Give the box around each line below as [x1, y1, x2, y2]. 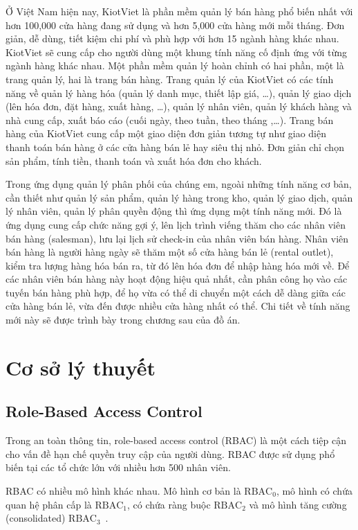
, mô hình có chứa [276, 484, 352, 498]
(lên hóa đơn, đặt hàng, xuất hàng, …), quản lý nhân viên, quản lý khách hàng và [6, 99, 352, 114]
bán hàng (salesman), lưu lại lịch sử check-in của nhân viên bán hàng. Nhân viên [6, 231, 349, 245]
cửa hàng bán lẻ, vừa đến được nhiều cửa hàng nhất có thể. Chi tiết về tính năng [6, 299, 350, 313]
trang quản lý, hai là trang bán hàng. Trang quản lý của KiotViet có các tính [6, 71, 334, 86]
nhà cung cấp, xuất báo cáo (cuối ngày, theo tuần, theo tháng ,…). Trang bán [6, 112, 334, 127]
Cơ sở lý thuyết [6, 353, 156, 381]
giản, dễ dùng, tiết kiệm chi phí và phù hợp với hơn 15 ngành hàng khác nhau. [6, 31, 339, 46]
